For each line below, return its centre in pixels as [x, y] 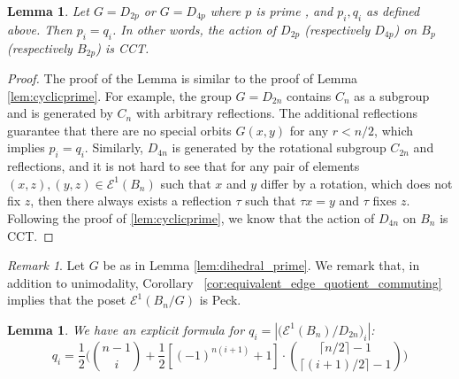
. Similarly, [114, 147]
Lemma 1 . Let [48, 11]
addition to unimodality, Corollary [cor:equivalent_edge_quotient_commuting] [225, 282]
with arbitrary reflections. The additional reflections [277, 113]
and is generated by [60, 113]
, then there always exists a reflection [131, 201]
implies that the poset [67, 300]
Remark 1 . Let [46, 265]
